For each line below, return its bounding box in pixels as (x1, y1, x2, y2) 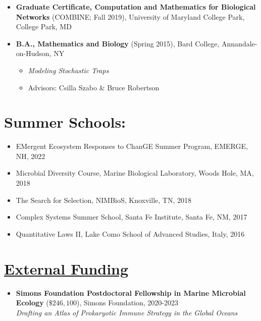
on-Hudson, (16, 48, 51, 59)
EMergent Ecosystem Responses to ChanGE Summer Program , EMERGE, (16, 141, 248, 151)
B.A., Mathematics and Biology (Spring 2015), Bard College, (16, 38, 220, 48)
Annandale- (222, 38, 257, 48)
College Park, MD (16, 21, 72, 32)
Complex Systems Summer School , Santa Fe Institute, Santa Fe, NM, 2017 (16, 211, 247, 222)
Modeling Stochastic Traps (28, 65, 109, 75)
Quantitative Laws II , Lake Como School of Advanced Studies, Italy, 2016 (16, 228, 245, 239)
